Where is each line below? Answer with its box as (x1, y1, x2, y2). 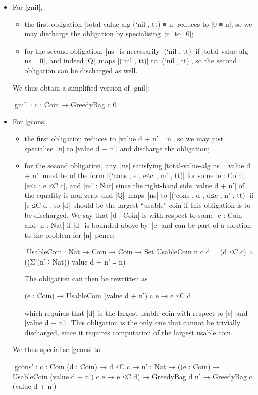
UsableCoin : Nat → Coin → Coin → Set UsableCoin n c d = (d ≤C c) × (24, 246, 254, 257)
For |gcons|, (12, 116, 48, 126)
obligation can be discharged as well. (24, 65, 138, 75)
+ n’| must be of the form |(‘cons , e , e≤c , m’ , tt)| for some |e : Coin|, (24, 170, 246, 181)
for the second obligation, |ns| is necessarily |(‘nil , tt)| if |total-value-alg (24, 45, 248, 56)
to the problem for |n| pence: (24, 229, 115, 240)
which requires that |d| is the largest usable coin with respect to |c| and (24, 307, 248, 318)
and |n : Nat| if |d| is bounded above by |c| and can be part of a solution (24, 220, 251, 230)
